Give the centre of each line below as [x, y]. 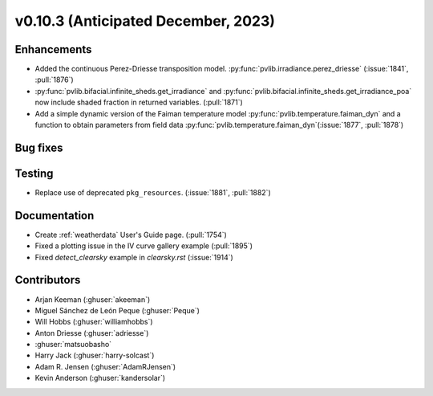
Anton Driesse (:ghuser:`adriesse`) [92, 333]
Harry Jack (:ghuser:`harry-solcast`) [95, 355]
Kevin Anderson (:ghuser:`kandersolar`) [100, 378]
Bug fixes [39, 147]
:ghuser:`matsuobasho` [73, 345]
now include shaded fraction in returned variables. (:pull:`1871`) [139, 102]
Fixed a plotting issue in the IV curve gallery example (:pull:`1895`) [144, 246]
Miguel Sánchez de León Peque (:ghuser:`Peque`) [117, 310]
